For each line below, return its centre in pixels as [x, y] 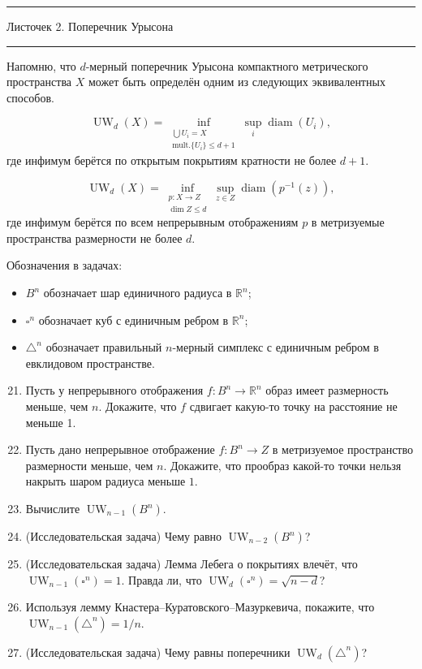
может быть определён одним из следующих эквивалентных [237, 82]
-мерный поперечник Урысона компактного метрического [227, 65]
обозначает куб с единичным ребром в [133, 319]
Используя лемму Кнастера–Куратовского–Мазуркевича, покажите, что [200, 607]
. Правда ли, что [161, 579]
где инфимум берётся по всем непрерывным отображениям [153, 222]
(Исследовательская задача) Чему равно [124, 536]
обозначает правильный [104, 347]
